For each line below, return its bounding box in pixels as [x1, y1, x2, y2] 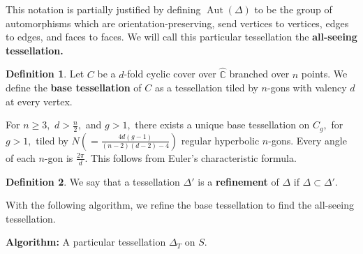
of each [6, 150, 36, 165]
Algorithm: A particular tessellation [6, 234, 166, 249]
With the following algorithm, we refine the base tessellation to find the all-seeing [6, 197, 354, 212]
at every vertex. [6, 94, 73, 108]
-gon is [44, 150, 73, 165]
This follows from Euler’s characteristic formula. [91, 150, 297, 165]
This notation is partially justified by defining [6, 2, 201, 16]
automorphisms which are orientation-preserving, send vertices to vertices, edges [6, 15, 349, 30]
